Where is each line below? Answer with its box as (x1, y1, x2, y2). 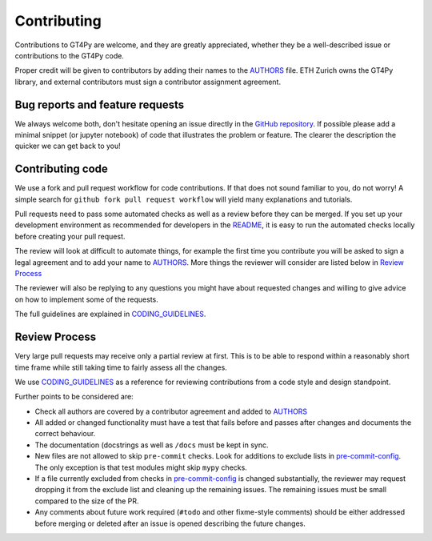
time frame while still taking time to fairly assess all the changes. (14, 363, 227, 372)
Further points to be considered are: (14, 392, 134, 402)
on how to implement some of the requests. (14, 295, 159, 304)
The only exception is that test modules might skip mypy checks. (34, 463, 247, 472)
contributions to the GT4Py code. (14, 50, 124, 60)
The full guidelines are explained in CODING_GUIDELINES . (14, 309, 206, 319)
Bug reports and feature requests (14, 98, 185, 111)
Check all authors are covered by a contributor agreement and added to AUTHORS (34, 407, 308, 416)
